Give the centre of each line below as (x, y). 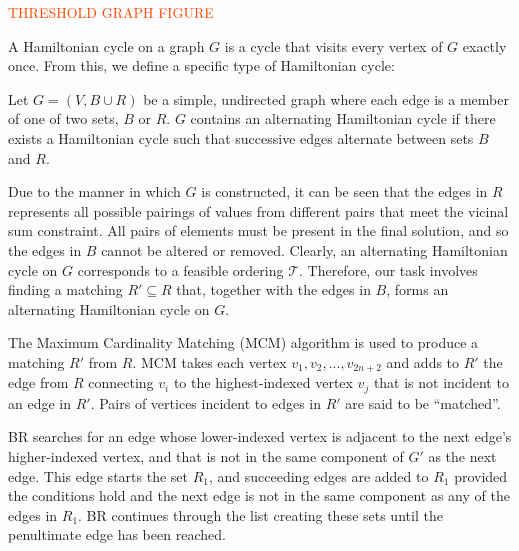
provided (481, 475)
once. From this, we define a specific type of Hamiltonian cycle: (201, 65)
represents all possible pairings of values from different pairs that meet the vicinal (258, 210)
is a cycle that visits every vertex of (333, 45)
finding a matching (65, 289)
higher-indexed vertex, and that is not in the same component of (206, 456)
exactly (484, 45)
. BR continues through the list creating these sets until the (260, 514)
